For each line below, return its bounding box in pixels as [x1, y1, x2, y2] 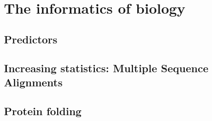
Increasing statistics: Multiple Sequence [4, 60, 209, 75]
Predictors [4, 31, 58, 46]
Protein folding [4, 103, 82, 118]
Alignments [4, 74, 63, 89]
